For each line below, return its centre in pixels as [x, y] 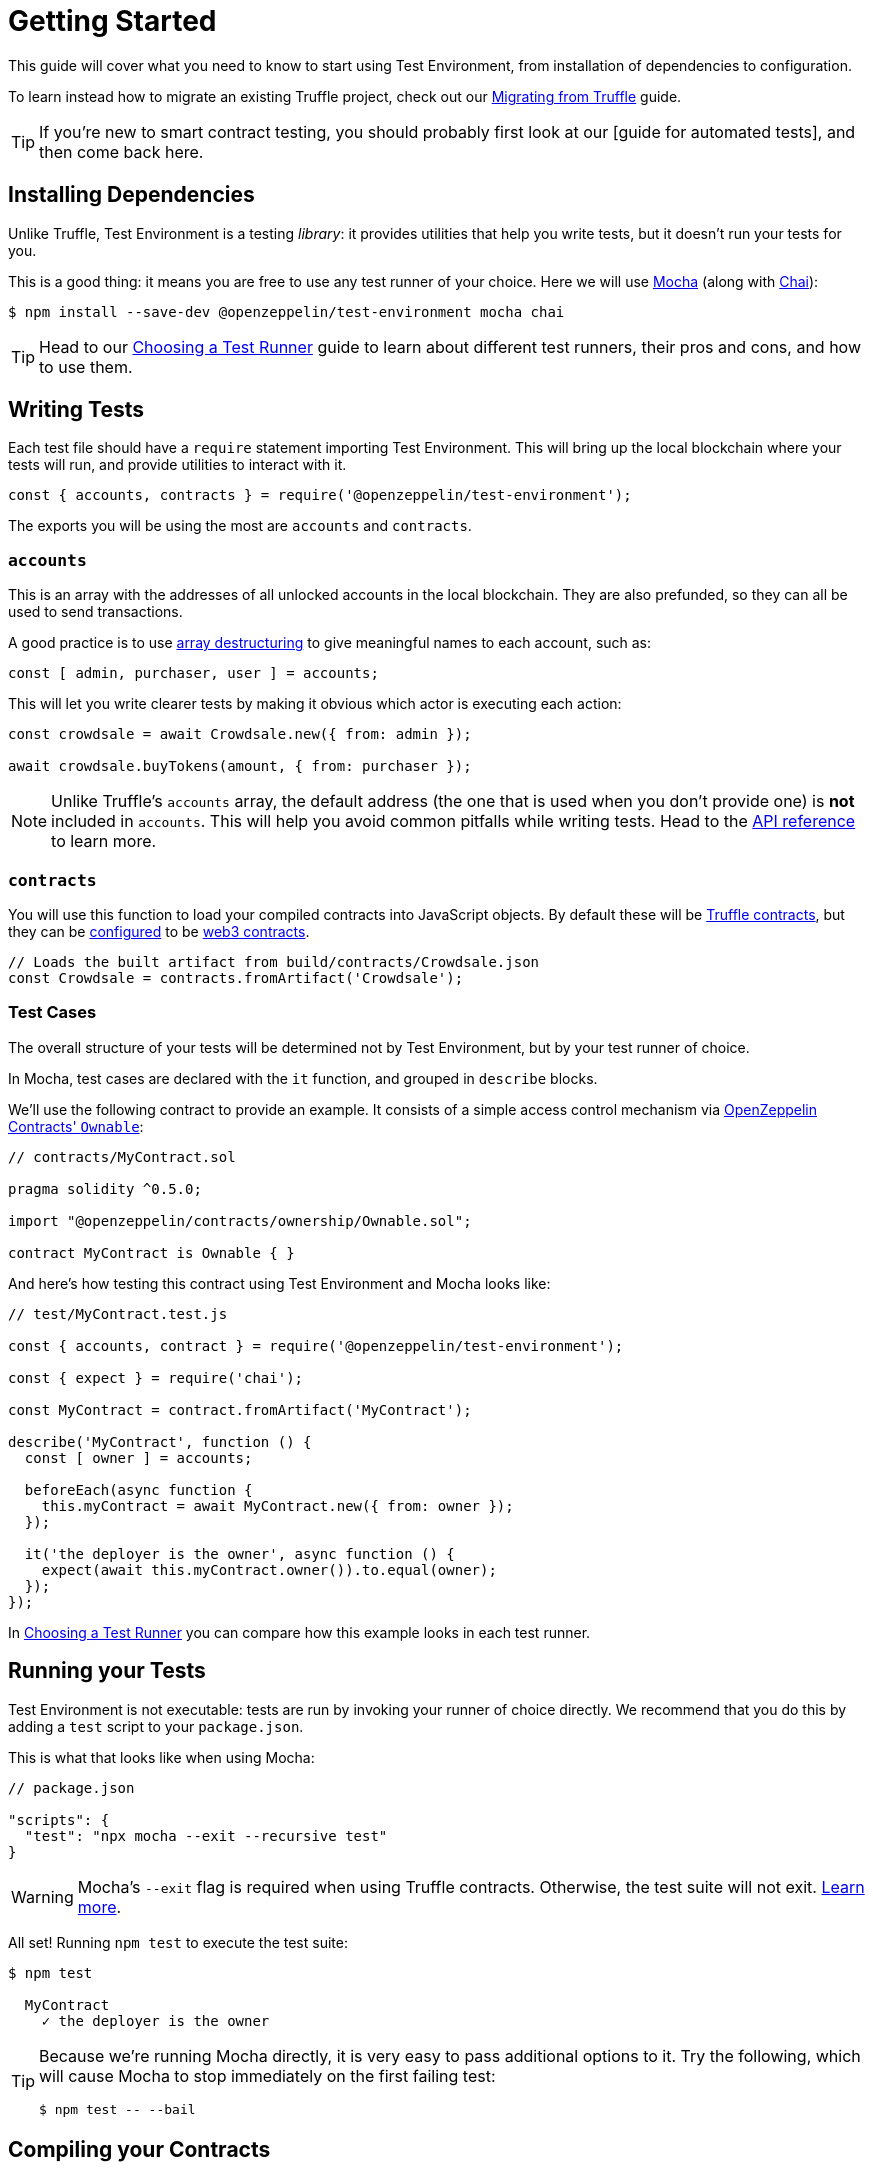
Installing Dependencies [131, 195]
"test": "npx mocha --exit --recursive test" [206, 1835]
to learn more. [104, 841]
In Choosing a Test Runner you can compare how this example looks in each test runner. [299, 1632]
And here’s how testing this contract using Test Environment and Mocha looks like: [279, 1283]
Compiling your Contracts [139, 2149]
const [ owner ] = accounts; [138, 1457]
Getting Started [112, 21]
